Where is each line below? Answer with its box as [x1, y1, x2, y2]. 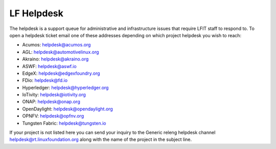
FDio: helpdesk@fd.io [22, 77, 68, 83]
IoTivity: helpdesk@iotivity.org [22, 92, 86, 98]
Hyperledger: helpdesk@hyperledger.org [22, 84, 109, 91]
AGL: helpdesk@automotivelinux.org [22, 49, 99, 55]
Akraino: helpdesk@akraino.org [22, 56, 89, 62]
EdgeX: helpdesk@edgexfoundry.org [22, 70, 100, 76]
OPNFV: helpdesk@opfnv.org [22, 113, 84, 119]
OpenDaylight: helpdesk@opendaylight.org [22, 106, 113, 112]
